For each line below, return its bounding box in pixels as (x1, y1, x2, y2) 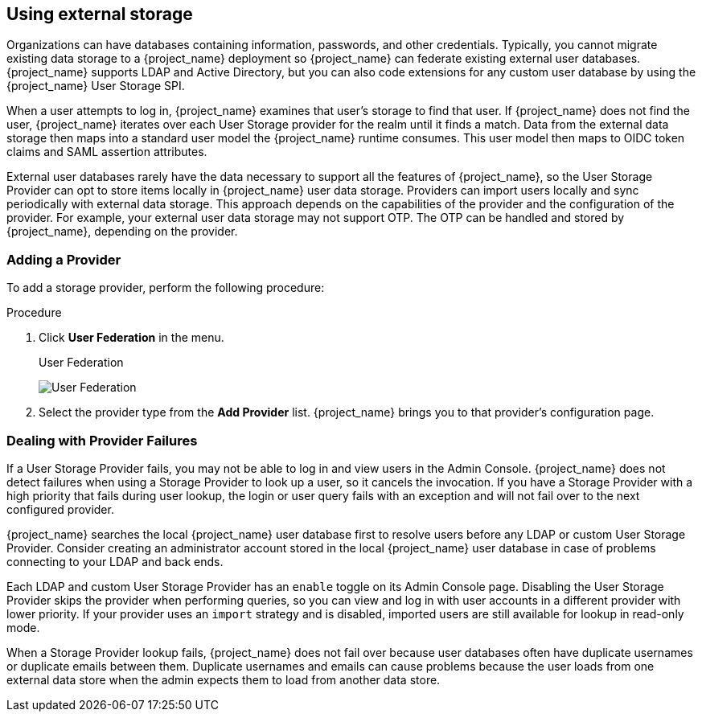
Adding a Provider (6, 251, 121, 268)
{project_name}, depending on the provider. (6, 224, 238, 239)
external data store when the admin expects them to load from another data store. (6, 672, 441, 687)
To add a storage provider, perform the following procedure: (6, 281, 325, 295)
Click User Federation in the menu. (39, 330, 224, 345)
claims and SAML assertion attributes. (6, 145, 207, 159)
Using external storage (6, 4, 193, 24)
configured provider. (6, 502, 114, 516)
